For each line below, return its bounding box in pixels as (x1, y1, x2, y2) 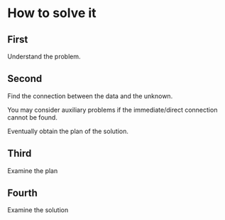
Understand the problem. (7, 52, 81, 61)
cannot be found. (7, 112, 58, 122)
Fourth (7, 187, 38, 199)
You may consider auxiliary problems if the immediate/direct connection (7, 105, 218, 114)
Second (7, 73, 43, 85)
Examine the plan (7, 166, 58, 175)
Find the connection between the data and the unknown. (7, 91, 173, 100)
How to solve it (7, 5, 97, 21)
